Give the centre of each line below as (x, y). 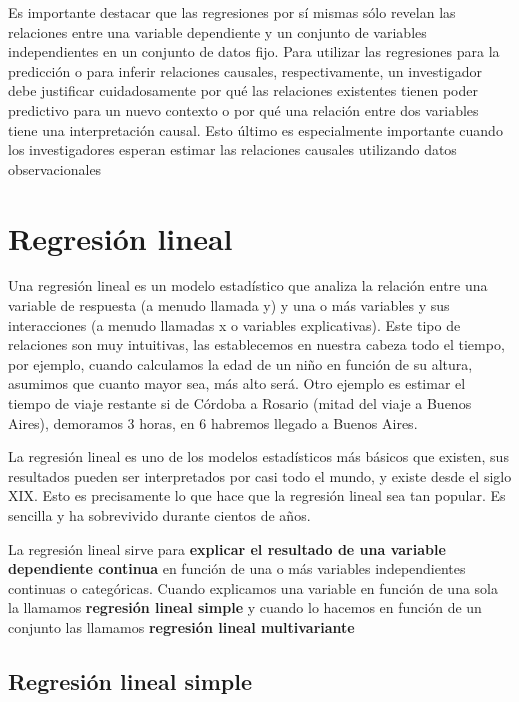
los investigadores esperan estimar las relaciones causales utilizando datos (232, 149)
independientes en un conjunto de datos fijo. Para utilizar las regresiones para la (254, 51)
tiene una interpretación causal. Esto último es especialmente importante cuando (255, 129)
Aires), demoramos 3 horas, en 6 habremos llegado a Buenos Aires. (213, 422)
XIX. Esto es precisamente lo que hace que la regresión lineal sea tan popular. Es (257, 495)
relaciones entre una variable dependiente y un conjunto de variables (217, 31)
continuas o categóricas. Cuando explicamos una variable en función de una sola (253, 587)
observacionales (55, 168)
